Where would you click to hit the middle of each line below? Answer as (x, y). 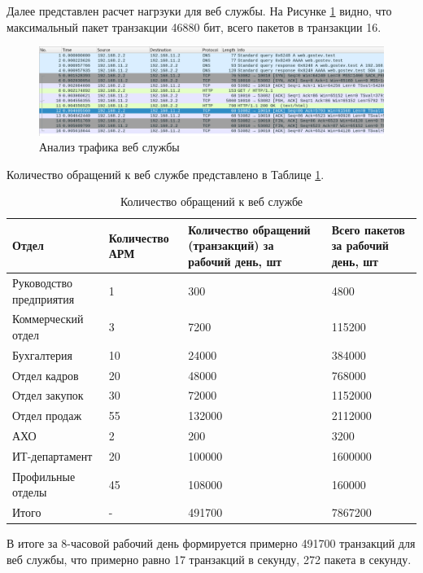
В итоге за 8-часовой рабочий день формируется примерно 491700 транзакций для (211, 543)
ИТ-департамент (52, 456)
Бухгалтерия (43, 354)
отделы (30, 492)
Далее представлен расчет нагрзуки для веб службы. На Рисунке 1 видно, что (199, 11)
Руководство (42, 282)
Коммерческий (48, 319)
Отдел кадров (46, 375)
